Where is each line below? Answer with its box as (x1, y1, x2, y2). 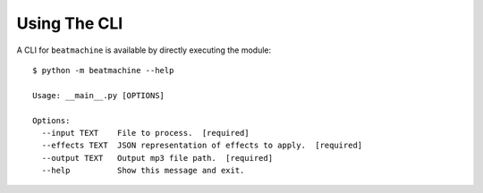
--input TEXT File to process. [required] (41, 128, 250, 138)
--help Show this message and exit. (41, 165, 245, 176)
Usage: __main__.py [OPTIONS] (32, 90, 165, 100)
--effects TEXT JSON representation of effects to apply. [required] (41, 140, 363, 151)
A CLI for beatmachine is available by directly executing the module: (16, 45, 272, 55)
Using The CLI (16, 13, 123, 33)
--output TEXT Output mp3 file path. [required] (41, 153, 273, 163)
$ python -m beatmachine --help (32, 65, 174, 75)
